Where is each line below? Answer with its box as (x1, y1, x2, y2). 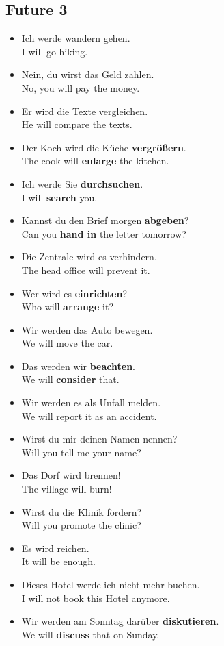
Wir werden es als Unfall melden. (21, 395, 161, 410)
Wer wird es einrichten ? (21, 286, 128, 300)
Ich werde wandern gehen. (21, 31, 130, 45)
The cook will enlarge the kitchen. (21, 153, 169, 168)
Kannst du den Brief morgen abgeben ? (21, 213, 189, 227)
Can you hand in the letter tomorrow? (21, 226, 186, 240)
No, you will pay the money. (21, 80, 140, 95)
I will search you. (21, 190, 98, 204)
